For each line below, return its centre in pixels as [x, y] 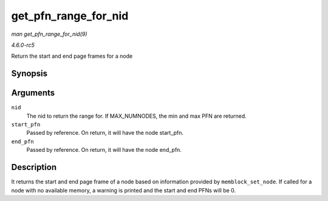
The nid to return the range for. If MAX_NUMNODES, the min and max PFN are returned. [137, 116]
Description [34, 167]
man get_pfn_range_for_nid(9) [49, 34]
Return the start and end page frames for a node [72, 56]
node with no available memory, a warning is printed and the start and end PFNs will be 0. [124, 190]
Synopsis [29, 74]
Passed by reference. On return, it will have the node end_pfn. [104, 150]
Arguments [33, 93]
